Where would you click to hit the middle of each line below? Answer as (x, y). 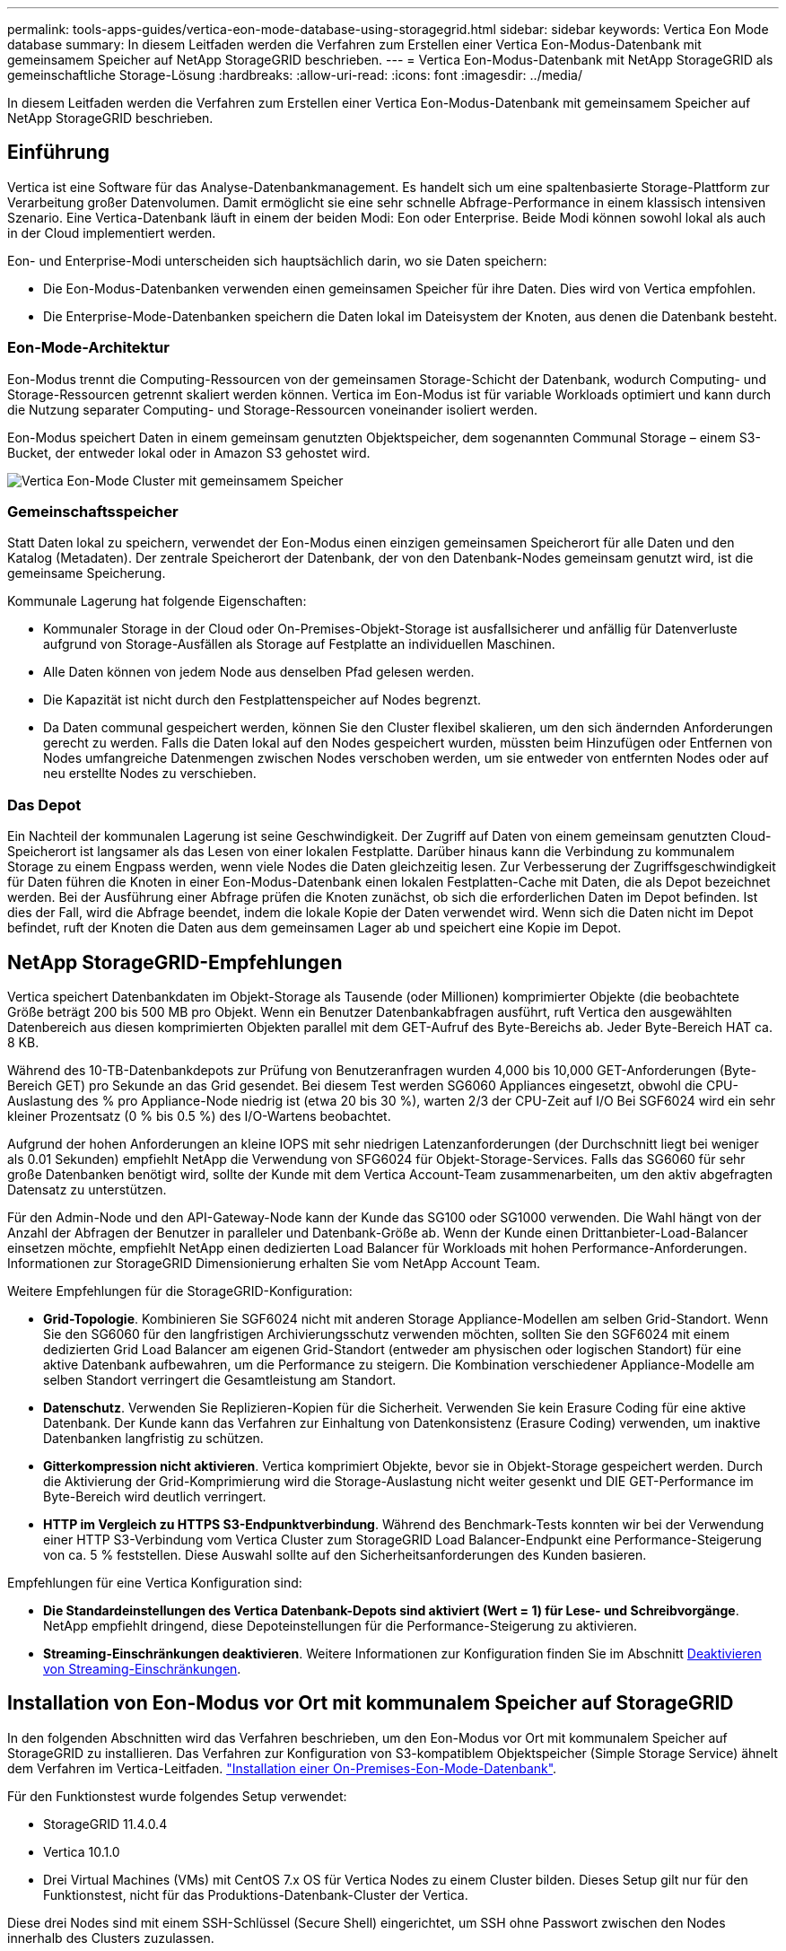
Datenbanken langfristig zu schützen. (153, 1438)
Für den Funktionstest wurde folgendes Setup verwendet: (177, 1796)
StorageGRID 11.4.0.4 (105, 1824)
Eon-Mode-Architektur (88, 348)
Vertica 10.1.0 (82, 1851)
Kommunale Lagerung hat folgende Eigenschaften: (157, 601)
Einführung (58, 153)
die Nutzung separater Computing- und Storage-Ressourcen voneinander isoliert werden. (273, 409)
